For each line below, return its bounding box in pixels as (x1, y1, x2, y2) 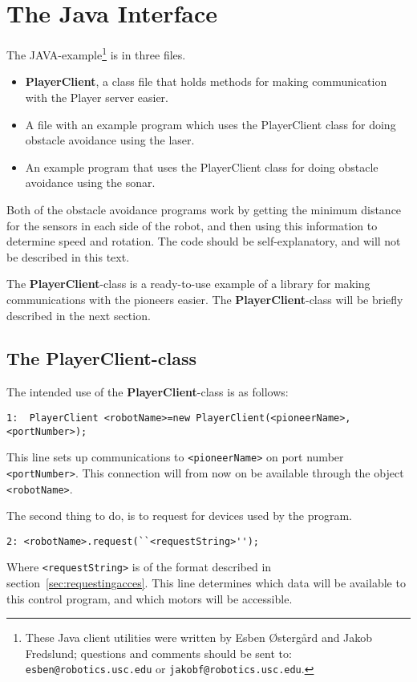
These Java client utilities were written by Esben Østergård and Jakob (25, 629, 373, 646)
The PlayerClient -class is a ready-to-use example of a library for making (6, 275, 370, 292)
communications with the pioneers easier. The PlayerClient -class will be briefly (6, 290, 403, 307)
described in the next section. (6, 306, 151, 323)
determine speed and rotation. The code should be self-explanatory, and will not (6, 233, 401, 250)
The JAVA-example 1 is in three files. (6, 44, 186, 63)
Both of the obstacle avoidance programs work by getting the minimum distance (6, 201, 402, 217)
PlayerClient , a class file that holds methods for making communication (25, 73, 387, 90)
